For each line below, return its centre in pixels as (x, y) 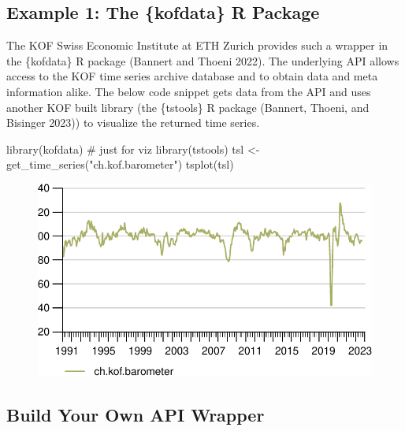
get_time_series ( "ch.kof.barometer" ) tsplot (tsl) (120, 164)
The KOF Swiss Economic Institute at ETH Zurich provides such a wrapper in (197, 45)
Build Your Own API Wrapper (136, 414)
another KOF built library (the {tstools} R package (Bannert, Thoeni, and (188, 107)
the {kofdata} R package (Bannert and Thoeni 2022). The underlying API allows (203, 60)
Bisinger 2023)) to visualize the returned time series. (133, 123)
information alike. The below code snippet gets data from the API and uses (189, 91)
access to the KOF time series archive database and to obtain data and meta (192, 76)
